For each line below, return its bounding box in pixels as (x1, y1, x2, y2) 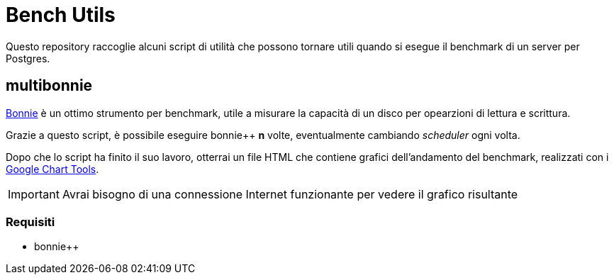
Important (8, 186, 60, 201)
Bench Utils (6, 3, 116, 27)
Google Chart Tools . (6, 162, 99, 175)
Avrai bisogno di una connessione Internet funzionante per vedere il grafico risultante (62, 186, 518, 201)
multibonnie (6, 77, 93, 95)
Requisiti (6, 214, 55, 229)
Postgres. (6, 52, 50, 65)
